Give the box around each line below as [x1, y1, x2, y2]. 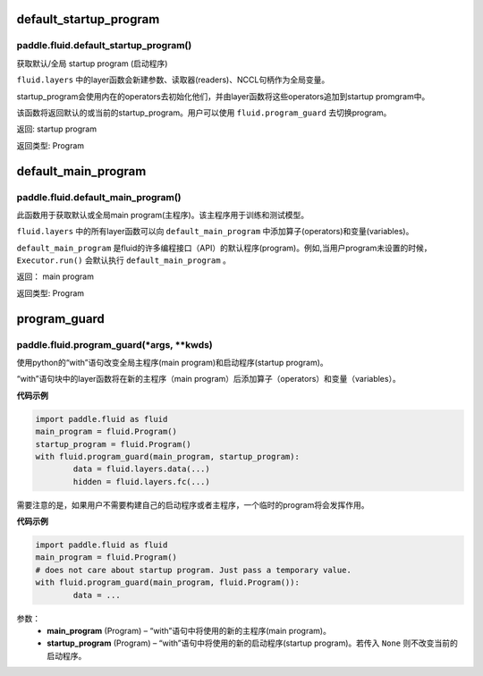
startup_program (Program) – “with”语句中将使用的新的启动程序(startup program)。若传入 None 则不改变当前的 [47, 638, 458, 648]
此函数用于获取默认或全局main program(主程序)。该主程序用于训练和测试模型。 [16, 209, 309, 220]
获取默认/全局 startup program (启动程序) [16, 58, 168, 69]
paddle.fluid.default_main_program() [16, 190, 182, 203]
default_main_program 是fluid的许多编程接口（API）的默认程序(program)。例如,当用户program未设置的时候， [16, 242, 432, 253]
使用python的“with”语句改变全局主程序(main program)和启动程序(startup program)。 [16, 357, 328, 368]
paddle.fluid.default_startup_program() [16, 39, 192, 52]
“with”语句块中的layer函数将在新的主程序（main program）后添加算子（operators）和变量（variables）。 [16, 374, 402, 384]
